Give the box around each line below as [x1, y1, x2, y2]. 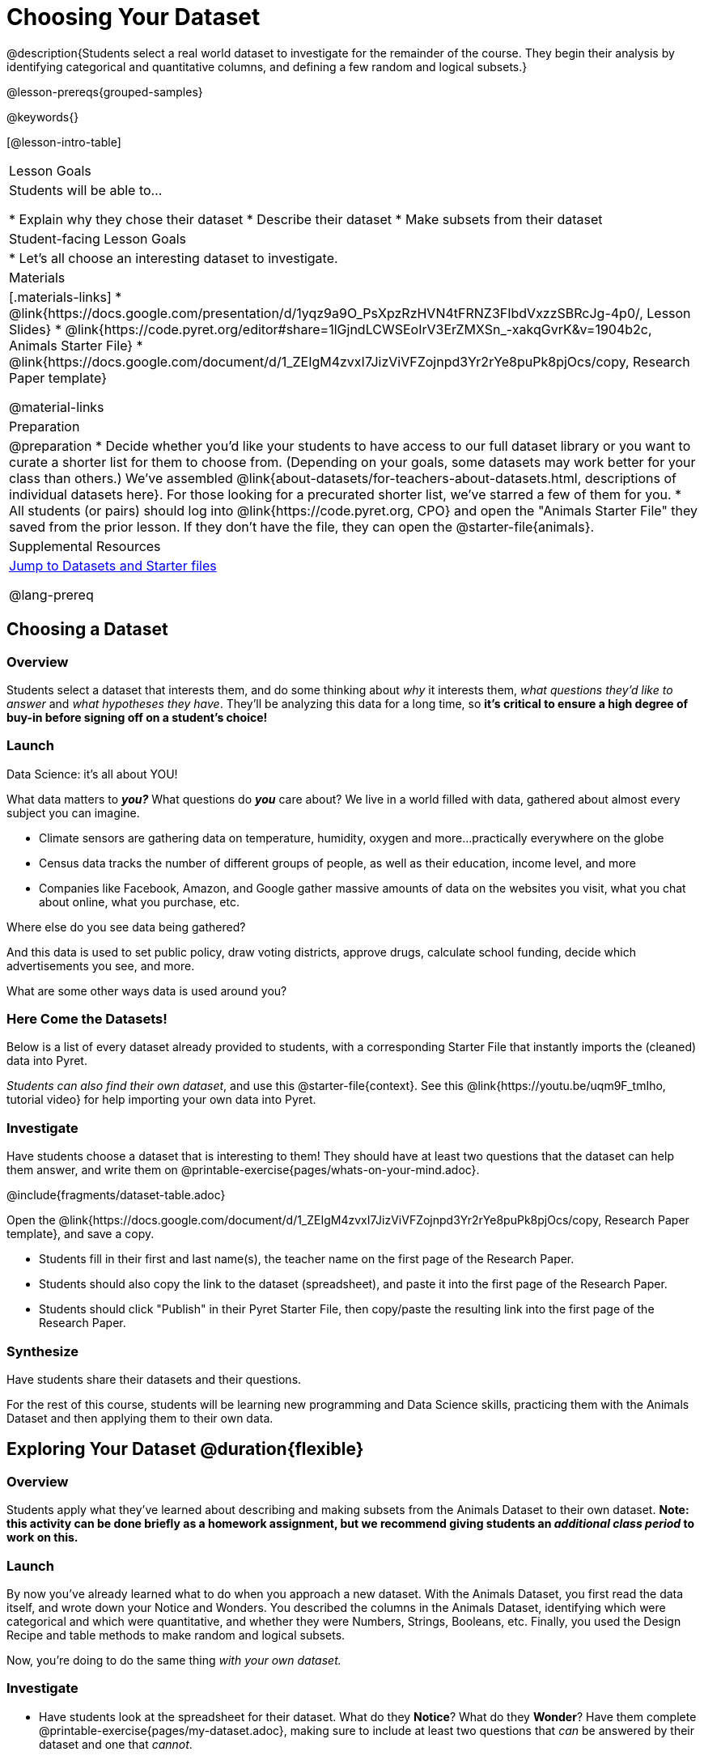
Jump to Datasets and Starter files [9, 557, 217, 574]
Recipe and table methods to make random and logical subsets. [6, 1627, 346, 1642]
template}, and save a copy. [6, 1227, 155, 1241]
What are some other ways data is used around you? [6, 983, 287, 998]
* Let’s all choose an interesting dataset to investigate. [9, 249, 338, 266]
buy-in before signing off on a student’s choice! [6, 710, 268, 724]
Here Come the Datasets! [6, 1011, 168, 1028]
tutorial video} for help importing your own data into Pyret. [6, 1092, 316, 1107]
